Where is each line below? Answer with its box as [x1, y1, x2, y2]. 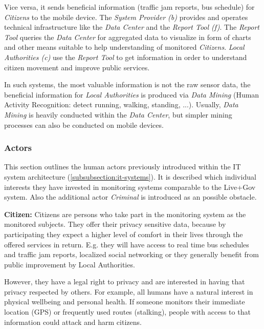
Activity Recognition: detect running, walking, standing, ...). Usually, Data [4, 99, 238, 110]
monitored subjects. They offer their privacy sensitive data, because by [4, 219, 226, 229]
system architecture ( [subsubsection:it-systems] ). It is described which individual [4, 171, 256, 182]
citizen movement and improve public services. [4, 62, 150, 72]
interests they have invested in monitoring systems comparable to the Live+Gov [4, 181, 256, 192]
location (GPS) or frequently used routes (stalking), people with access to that [4, 306, 251, 317]
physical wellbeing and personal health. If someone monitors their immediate [4, 296, 245, 307]
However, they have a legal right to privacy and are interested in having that [4, 276, 245, 287]
